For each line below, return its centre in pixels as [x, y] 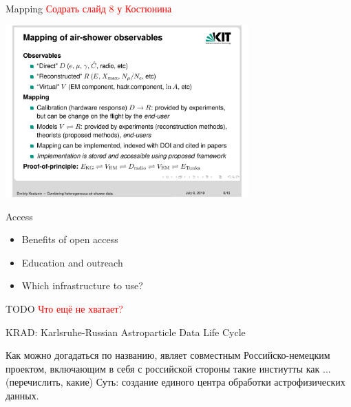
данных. [22, 395]
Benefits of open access [70, 239]
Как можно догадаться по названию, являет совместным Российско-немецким [168, 355]
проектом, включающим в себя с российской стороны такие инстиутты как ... [168, 368]
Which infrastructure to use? [82, 285]
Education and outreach [72, 262]
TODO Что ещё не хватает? [64, 309]
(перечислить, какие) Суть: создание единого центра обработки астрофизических [175, 382]
